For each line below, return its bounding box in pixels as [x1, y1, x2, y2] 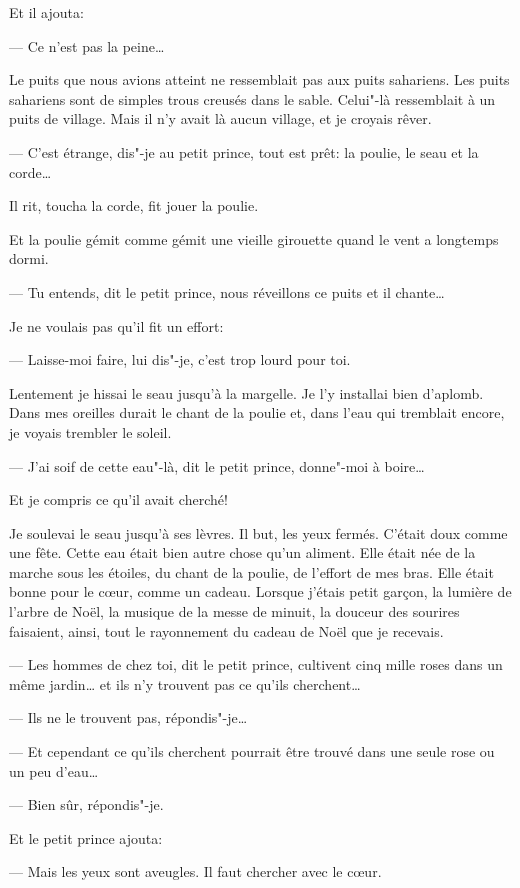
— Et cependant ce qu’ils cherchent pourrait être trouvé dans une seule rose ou [9, 741, 495, 762]
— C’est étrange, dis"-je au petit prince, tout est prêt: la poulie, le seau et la [9, 141, 479, 162]
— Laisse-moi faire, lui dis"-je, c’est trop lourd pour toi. [9, 349, 351, 370]
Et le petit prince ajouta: [9, 827, 163, 848]
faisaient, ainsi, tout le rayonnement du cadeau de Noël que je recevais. [9, 620, 444, 641]
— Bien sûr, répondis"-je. [9, 794, 164, 815]
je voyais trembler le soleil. [9, 421, 172, 442]
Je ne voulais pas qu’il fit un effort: [9, 315, 224, 336]
